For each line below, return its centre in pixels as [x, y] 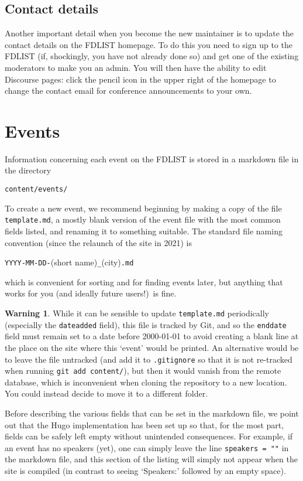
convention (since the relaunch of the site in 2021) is [98, 242]
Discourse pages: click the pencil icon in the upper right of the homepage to [140, 79]
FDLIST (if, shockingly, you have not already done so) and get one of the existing [152, 56]
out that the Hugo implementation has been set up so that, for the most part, [144, 424]
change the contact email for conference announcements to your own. [128, 91]
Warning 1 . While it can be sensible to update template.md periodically [137, 313]
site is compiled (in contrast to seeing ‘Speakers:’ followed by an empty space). [145, 471]
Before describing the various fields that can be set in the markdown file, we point [152, 413]
